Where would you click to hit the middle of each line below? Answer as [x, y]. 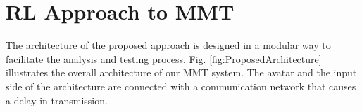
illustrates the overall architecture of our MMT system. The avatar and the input [181, 72]
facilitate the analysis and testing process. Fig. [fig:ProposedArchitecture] [164, 58]
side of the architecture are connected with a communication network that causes [181, 86]
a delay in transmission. [57, 100]
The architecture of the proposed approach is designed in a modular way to [168, 45]
